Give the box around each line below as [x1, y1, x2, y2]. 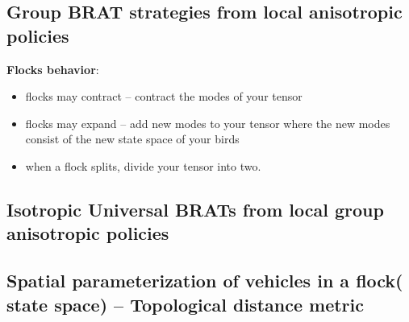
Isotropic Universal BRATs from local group [6, 196, 384, 221]
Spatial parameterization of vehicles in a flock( [6, 268, 403, 293]
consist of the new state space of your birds [25, 130, 240, 147]
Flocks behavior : [6, 60, 99, 77]
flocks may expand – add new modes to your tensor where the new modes [25, 114, 390, 131]
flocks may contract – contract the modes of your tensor [25, 88, 303, 105]
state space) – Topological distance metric [6, 291, 364, 316]
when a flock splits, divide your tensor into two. [25, 157, 261, 174]
